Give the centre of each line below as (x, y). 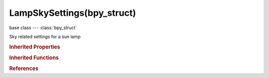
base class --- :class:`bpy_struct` (43, 28)
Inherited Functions (34, 58)
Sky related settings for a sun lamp (45, 37)
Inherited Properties (35, 47)
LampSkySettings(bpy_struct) (73, 13)
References (24, 69)
